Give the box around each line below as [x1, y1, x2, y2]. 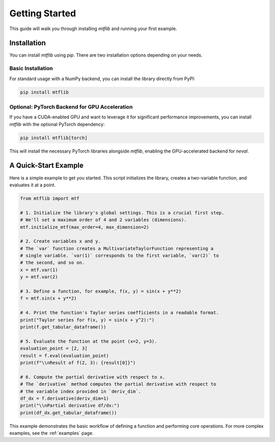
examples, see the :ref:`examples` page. [9, 430, 94, 436]
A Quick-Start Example [9, 161, 84, 170]
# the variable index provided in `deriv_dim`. [20, 388, 141, 394]
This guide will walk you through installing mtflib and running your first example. [9, 26, 177, 32]
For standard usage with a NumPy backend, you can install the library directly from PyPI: [9, 76, 196, 82]
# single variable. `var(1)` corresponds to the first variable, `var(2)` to [20, 253, 219, 259]
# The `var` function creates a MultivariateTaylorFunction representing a [20, 245, 214, 251]
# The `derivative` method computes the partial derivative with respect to [20, 381, 216, 387]
